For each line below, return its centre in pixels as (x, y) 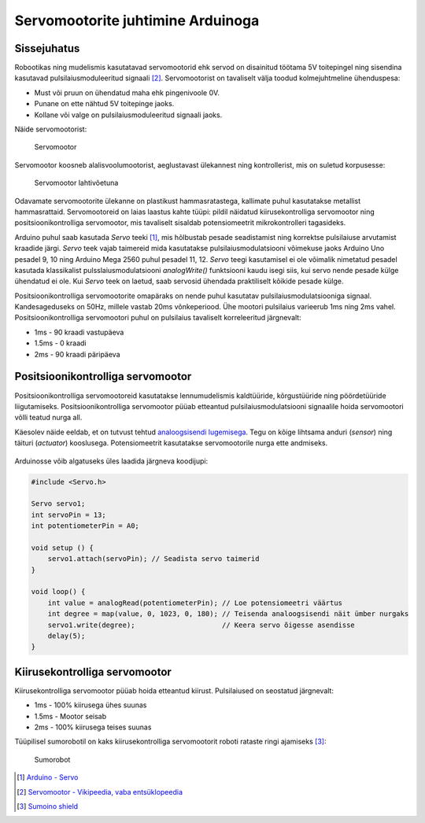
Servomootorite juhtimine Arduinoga (137, 20)
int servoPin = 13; (68, 515)
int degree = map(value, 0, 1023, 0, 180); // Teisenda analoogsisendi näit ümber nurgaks (228, 614)
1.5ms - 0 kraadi (60, 343)
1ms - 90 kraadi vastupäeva (79, 332)
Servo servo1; (58, 504)
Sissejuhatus (47, 48)
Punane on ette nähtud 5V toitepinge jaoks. (104, 104)
